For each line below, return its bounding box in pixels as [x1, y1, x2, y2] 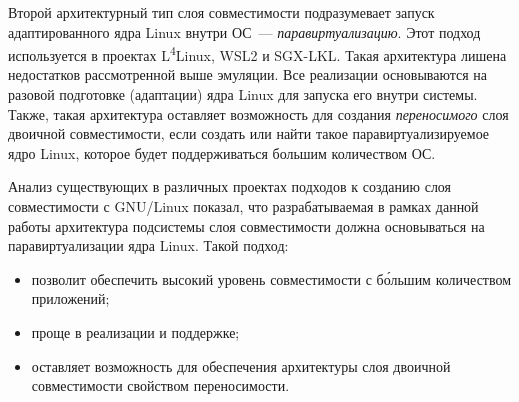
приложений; [31, 288, 110, 309]
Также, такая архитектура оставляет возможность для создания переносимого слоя [8, 103, 509, 124]
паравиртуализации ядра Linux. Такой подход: [8, 235, 289, 256]
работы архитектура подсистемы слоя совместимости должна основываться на [8, 215, 485, 236]
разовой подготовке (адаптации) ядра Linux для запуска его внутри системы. [8, 84, 478, 105]
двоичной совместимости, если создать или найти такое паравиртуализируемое [8, 123, 490, 144]
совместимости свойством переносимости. [31, 375, 290, 396]
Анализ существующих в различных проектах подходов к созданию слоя [8, 176, 452, 197]
